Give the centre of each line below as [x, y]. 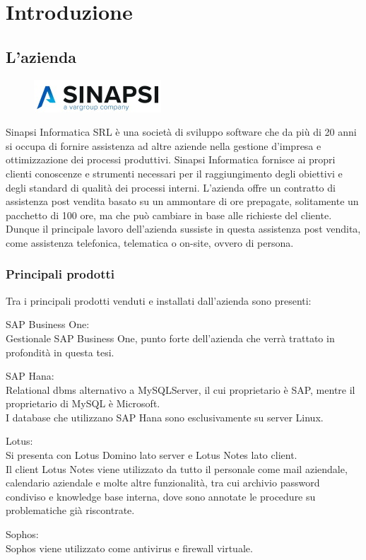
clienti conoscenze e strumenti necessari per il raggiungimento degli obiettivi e [174, 173]
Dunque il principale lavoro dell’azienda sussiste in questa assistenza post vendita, [183, 229]
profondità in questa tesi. [60, 352]
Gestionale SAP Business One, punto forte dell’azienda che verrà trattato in [170, 338]
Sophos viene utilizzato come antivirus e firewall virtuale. [129, 548]
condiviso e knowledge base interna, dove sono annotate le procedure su [161, 496]
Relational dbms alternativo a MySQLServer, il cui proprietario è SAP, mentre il [181, 389]
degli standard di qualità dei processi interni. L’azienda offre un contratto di [171, 187]
